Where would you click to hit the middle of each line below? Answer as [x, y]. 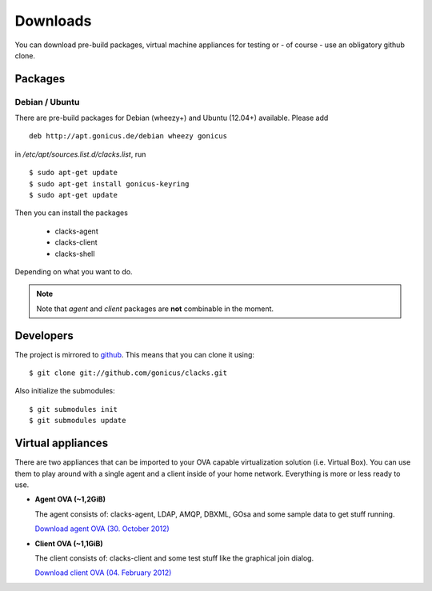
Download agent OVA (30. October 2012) [102, 529]
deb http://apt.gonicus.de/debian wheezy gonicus [128, 136]
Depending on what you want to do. [74, 272]
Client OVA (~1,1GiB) [69, 543]
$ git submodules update [78, 421]
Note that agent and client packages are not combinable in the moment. [155, 309]
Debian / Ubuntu [47, 102]
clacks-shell [75, 254]
